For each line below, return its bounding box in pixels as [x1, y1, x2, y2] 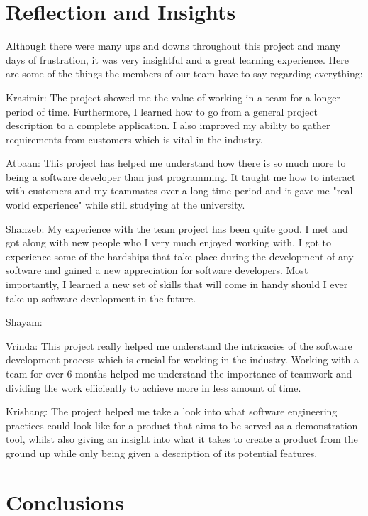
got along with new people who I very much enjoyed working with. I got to [6, 235, 331, 250]
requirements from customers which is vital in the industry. [6, 131, 263, 146]
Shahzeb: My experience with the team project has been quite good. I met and [6, 221, 348, 236]
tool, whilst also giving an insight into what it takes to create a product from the [6, 432, 358, 446]
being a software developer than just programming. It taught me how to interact [6, 169, 356, 184]
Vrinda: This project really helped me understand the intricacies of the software [6, 338, 352, 353]
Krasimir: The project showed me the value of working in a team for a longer [6, 89, 341, 104]
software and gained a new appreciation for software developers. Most [6, 263, 308, 278]
